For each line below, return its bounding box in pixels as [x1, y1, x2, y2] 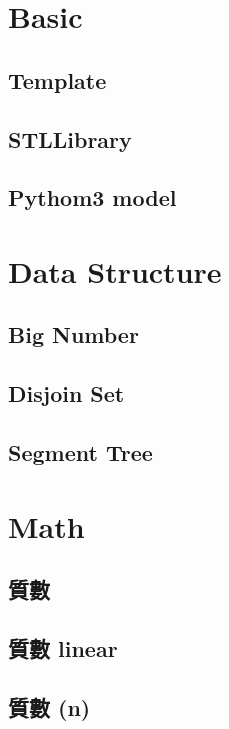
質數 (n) [8, 691, 91, 722]
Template [8, 64, 107, 95]
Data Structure [8, 250, 222, 291]
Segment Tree [8, 437, 153, 468]
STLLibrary [8, 123, 132, 154]
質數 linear [8, 632, 118, 663]
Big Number [8, 319, 139, 350]
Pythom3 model [8, 182, 177, 213]
